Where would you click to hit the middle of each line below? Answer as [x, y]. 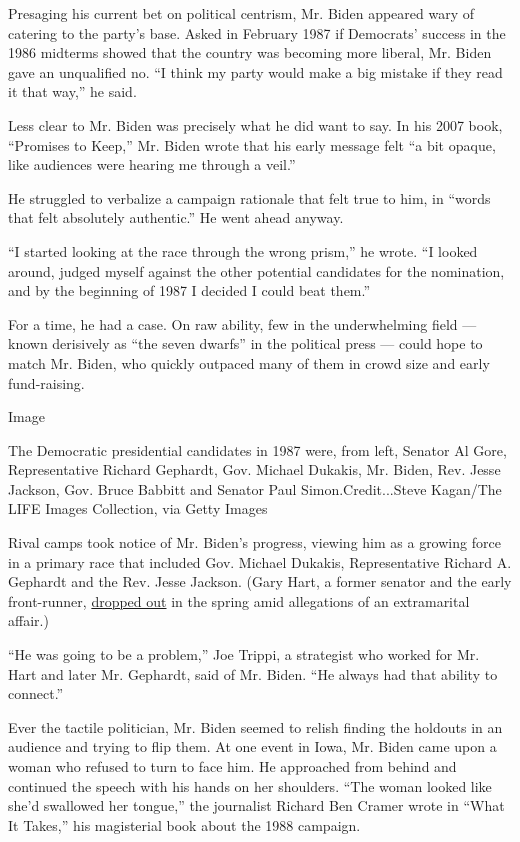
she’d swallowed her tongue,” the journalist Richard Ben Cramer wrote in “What [256, 805]
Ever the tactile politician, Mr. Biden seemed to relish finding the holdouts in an [255, 726]
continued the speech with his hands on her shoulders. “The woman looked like [250, 785]
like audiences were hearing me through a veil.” [152, 164]
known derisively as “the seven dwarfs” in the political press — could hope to [245, 343]
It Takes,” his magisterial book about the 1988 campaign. [184, 824]
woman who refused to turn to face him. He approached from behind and [232, 766]
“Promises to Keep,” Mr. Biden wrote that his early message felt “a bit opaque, [252, 144]
